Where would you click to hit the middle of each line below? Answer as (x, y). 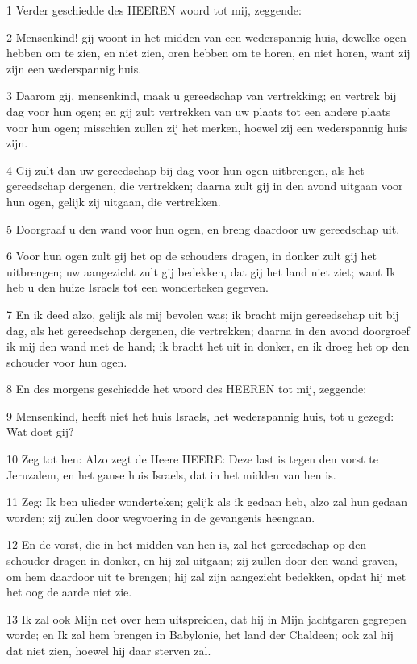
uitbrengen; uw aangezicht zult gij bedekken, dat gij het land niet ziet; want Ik (201, 271)
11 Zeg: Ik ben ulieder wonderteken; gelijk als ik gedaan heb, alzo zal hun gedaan (207, 502)
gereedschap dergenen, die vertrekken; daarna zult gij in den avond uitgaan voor (205, 186)
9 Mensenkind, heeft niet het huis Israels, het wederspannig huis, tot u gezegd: (200, 415)
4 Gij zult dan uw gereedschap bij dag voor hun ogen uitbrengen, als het (186, 170)
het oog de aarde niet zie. (69, 592)
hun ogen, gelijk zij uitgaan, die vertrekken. (114, 201)
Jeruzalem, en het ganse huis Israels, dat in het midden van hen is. (171, 474)
